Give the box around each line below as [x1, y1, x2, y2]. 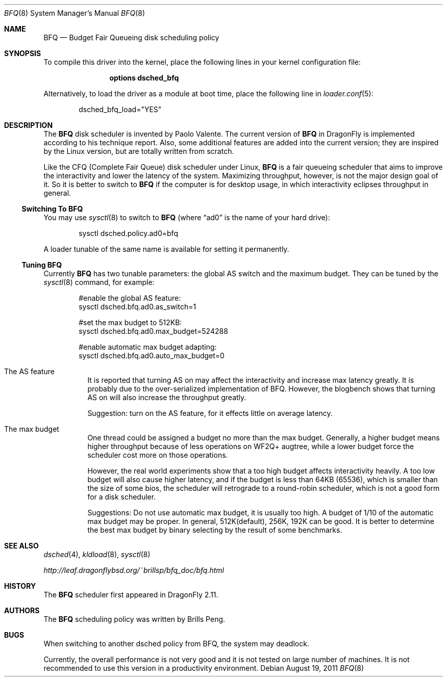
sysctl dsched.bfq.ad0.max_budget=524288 [79, 327, 228, 335]
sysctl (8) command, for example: [43, 278, 155, 286]
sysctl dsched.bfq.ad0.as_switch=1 [79, 302, 196, 311]
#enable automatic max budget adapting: [79, 343, 217, 351]
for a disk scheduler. [87, 492, 156, 501]
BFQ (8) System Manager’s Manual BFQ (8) [4, 9, 145, 17]
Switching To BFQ [21, 204, 83, 213]
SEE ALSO [4, 541, 39, 550]
